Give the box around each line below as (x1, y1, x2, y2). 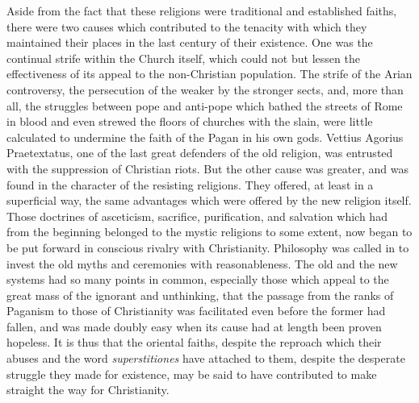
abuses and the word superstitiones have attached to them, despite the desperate (6, 350, 405, 367)
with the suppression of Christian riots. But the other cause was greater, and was (6, 160, 409, 177)
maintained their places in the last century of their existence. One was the (6, 34, 373, 51)
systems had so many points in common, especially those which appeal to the (6, 271, 389, 288)
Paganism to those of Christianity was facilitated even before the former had (6, 302, 386, 319)
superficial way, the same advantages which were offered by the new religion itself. (6, 192, 412, 209)
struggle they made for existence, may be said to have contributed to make (6, 365, 377, 382)
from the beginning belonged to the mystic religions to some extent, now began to (6, 223, 413, 240)
